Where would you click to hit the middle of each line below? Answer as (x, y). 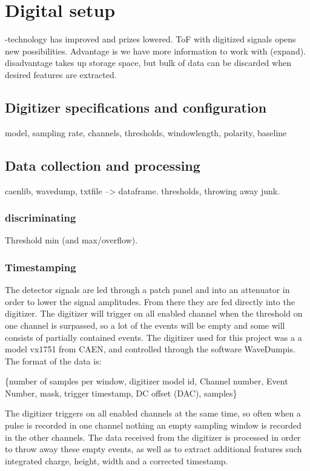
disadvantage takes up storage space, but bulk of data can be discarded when (148, 63)
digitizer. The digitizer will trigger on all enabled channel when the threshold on (154, 313)
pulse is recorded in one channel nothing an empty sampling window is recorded (153, 425)
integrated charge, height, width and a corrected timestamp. (117, 460)
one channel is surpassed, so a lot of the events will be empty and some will (145, 325)
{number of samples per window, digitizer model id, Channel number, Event (147, 381)
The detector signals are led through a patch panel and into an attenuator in (147, 290)
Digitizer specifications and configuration (136, 107)
